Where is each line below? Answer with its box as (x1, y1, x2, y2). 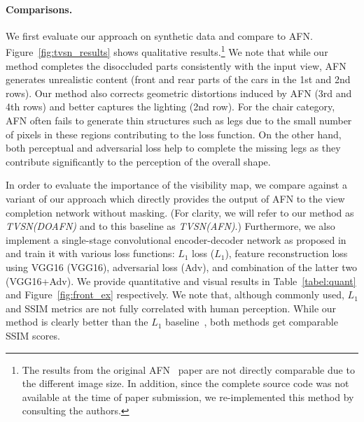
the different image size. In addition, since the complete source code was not (22, 376, 349, 391)
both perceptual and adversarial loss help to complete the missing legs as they (6, 140, 341, 155)
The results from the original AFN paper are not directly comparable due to (22, 362, 355, 377)
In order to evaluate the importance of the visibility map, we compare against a (6, 177, 347, 192)
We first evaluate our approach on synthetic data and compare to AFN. (6, 28, 313, 43)
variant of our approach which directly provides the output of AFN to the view (6, 191, 345, 205)
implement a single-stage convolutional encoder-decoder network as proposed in (6, 232, 346, 247)
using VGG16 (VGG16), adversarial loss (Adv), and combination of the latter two (6, 259, 358, 274)
